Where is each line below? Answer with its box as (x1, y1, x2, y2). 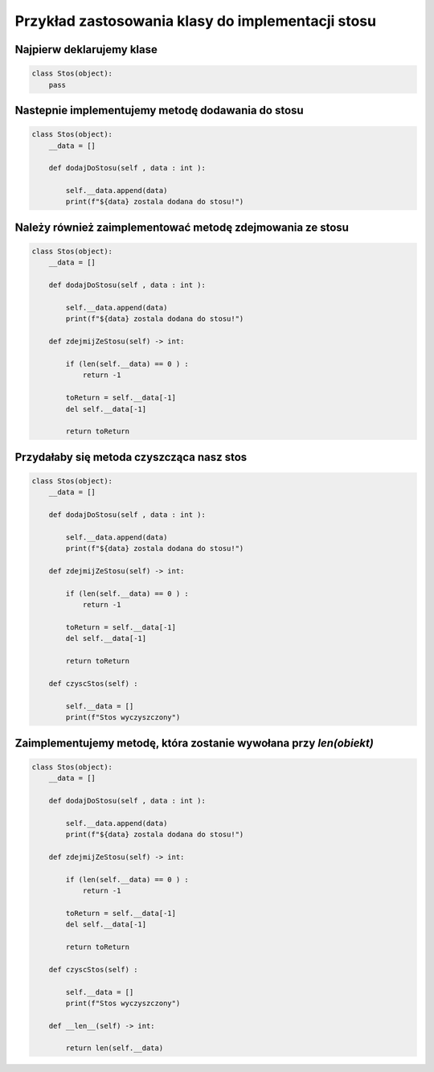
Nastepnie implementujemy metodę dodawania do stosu (14, 103, 305, 117)
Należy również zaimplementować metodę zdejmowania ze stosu (14, 220, 350, 234)
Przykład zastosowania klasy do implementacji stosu (14, 12, 377, 30)
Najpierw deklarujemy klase (14, 43, 158, 56)
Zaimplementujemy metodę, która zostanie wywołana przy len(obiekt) (14, 736, 374, 750)
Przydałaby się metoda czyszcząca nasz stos (14, 450, 248, 464)
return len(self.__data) (65, 1044, 164, 1053)
